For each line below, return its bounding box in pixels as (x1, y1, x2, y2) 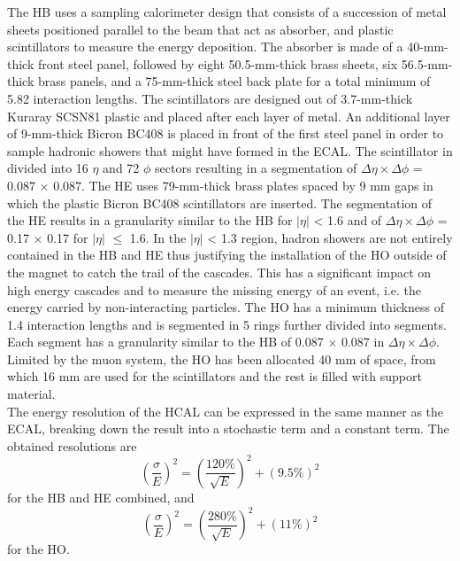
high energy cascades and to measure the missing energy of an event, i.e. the (7, 280, 421, 299)
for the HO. (7, 540, 70, 558)
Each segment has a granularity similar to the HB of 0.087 (7, 332, 324, 351)
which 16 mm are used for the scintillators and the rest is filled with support (7, 367, 422, 386)
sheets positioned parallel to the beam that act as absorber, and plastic (7, 19, 394, 38)
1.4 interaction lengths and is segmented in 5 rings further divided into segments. (7, 315, 447, 333)
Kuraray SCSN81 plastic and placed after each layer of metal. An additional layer (7, 106, 450, 125)
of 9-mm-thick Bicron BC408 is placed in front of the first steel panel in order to (7, 124, 444, 143)
